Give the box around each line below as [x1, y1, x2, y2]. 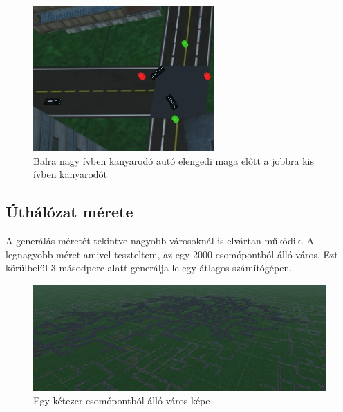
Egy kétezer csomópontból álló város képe [33, 393, 210, 407]
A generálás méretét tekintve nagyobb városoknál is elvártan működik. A [6, 233, 315, 247]
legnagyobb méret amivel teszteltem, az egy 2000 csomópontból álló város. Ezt [6, 247, 338, 261]
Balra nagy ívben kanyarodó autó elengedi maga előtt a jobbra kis [33, 153, 315, 168]
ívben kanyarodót [33, 167, 108, 181]
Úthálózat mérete [6, 201, 133, 222]
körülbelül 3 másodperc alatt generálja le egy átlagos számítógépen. [6, 260, 293, 275]
